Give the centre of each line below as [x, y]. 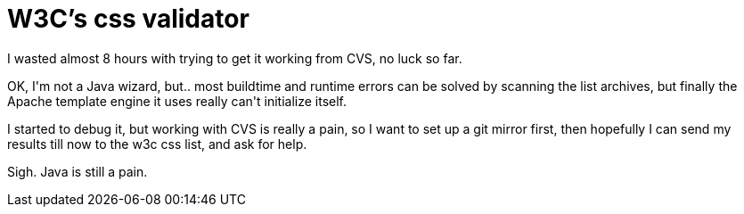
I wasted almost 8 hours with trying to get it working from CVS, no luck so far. [235, 58]
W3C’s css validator [128, 19]
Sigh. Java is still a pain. [78, 171]
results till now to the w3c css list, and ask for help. [157, 144]
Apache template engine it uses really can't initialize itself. [177, 101]
